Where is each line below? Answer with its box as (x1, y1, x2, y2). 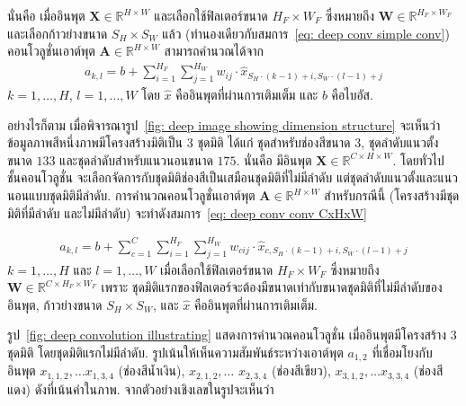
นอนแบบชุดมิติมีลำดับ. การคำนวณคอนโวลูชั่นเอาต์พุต (7, 186, 255, 205)
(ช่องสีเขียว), (271, 361, 331, 380)
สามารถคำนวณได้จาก (164, 41, 264, 60)
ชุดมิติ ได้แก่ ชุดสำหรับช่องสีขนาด (197, 133, 351, 152)
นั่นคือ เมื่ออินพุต (7, 6, 85, 24)
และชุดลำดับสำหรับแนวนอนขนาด (59, 150, 213, 169)
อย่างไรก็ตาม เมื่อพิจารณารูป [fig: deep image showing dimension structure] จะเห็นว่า (7, 115, 441, 134)
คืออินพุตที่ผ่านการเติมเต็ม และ (175, 85, 318, 104)
